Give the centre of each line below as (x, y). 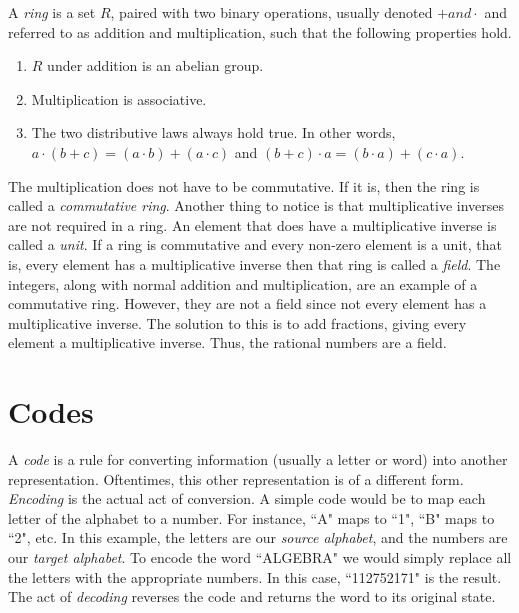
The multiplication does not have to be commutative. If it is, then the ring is (244, 185)
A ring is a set (52, 12)
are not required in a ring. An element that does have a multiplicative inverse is (252, 224)
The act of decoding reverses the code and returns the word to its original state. (252, 596)
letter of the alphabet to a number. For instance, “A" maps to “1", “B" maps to (251, 517)
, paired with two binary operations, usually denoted (271, 12)
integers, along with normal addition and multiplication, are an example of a (243, 283)
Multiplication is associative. (119, 98)
